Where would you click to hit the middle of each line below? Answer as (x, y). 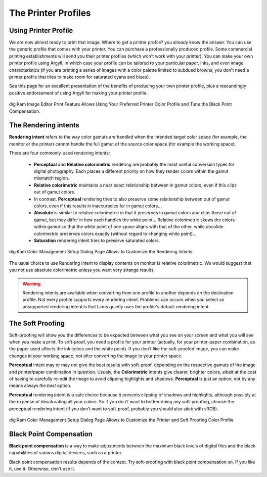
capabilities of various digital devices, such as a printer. (66, 453)
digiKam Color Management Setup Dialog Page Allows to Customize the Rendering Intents (101, 252)
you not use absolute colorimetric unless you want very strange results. (82, 270)
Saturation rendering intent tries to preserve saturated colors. (97, 240)
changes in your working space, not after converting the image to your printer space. (96, 356)
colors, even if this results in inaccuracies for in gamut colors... (98, 206)
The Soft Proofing (37, 323)
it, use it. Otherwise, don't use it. (42, 469)
